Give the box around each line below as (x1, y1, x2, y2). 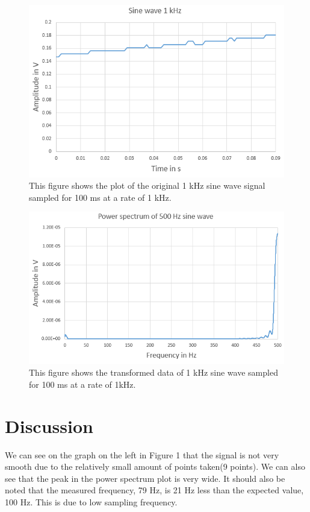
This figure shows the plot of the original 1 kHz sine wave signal (29, 179, 265, 192)
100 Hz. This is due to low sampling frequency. (5, 495, 178, 508)
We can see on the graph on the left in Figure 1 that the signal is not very (5, 448, 279, 461)
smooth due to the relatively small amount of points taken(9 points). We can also (5, 460, 305, 473)
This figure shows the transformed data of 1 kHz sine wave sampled (29, 366, 278, 379)
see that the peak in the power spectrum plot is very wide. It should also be (5, 472, 285, 484)
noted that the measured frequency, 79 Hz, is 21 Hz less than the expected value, (5, 484, 304, 496)
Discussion (5, 413, 93, 438)
